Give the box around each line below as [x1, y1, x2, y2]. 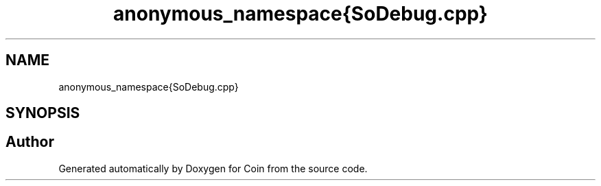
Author [5, 133, 54, 151]
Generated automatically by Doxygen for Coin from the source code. [58, 162, 368, 174]
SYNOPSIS [5, 104, 80, 122]
